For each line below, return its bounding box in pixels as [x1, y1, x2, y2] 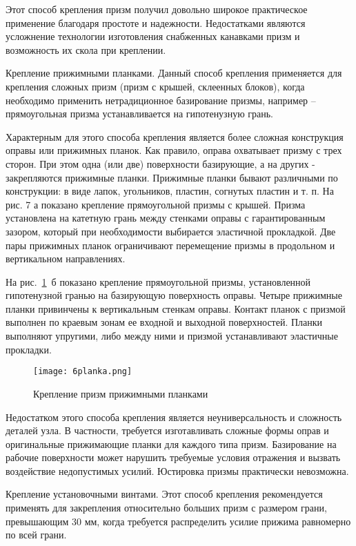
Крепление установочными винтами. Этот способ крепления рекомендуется [6, 487, 323, 501]
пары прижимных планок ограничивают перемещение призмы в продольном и [6, 237, 335, 252]
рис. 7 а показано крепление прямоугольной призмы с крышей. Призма [6, 197, 306, 211]
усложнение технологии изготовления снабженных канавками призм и [6, 29, 300, 43]
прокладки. [6, 342, 52, 356]
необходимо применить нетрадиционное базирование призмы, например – [6, 92, 316, 107]
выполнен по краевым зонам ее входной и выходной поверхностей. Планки [6, 315, 323, 329]
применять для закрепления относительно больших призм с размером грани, [6, 500, 327, 515]
